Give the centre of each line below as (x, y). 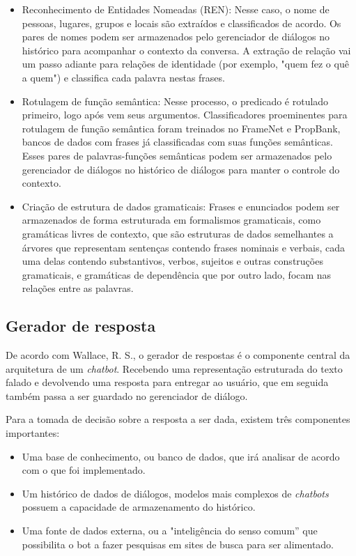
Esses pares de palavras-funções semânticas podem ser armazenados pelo (177, 155)
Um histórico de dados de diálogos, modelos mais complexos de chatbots (175, 493)
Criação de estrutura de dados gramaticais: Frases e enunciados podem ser (181, 206)
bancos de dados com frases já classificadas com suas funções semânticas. (177, 142)
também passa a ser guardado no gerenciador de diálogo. (127, 395)
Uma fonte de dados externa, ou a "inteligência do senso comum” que (170, 531)
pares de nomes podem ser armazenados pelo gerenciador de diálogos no (176, 37)
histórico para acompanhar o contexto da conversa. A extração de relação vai (186, 50)
